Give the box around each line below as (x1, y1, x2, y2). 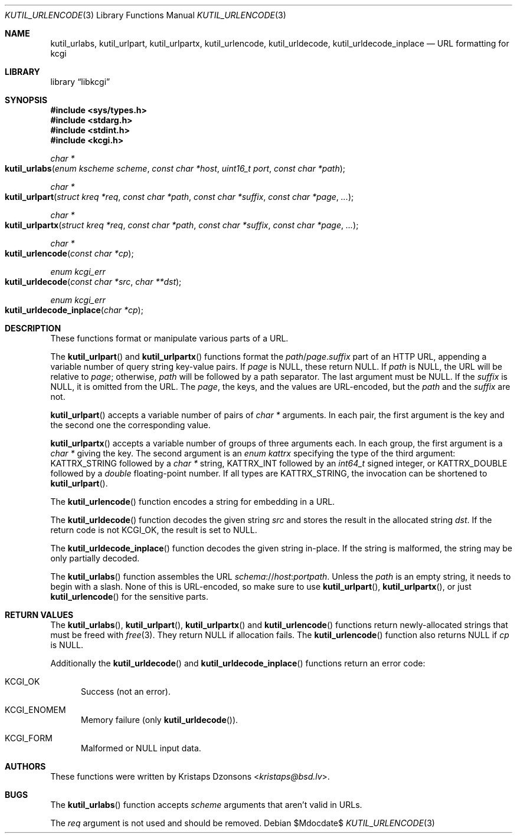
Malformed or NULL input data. (81, 743, 201, 753)
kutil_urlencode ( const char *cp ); (5, 248, 134, 258)
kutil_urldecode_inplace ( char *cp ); (5, 305, 143, 315)
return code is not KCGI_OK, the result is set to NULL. (50, 525, 257, 535)
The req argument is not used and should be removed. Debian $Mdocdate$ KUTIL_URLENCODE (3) (50, 818, 435, 828)
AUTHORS (5, 761, 46, 771)
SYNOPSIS (5, 95, 48, 105)
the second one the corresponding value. (50, 420, 211, 430)
